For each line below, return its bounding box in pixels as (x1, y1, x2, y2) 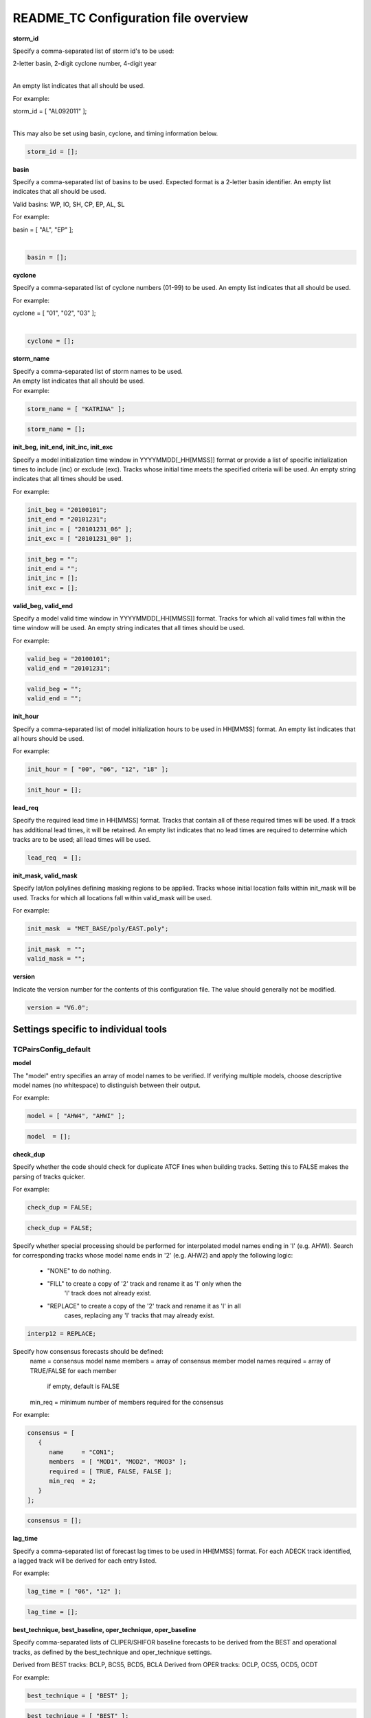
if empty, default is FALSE (47, 1382, 120, 1391)
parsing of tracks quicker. (12, 1172, 85, 1181)
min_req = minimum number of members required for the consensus (30, 1398, 224, 1406)
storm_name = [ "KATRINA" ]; (27, 405, 126, 412)
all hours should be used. (12, 734, 85, 742)
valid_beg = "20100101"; (27, 655, 111, 662)
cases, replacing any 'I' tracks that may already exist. (64, 1311, 215, 1319)
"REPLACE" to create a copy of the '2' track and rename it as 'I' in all (47, 1302, 241, 1310)
